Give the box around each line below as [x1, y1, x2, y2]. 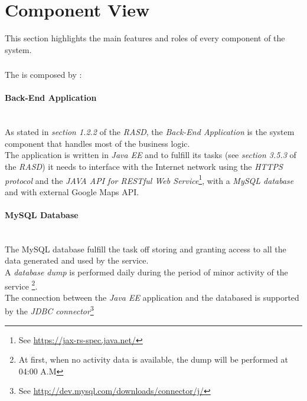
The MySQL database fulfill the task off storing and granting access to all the [5, 242, 286, 255]
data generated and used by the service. [5, 254, 149, 267]
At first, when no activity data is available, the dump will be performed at [18, 353, 288, 366]
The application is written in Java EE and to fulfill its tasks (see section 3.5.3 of [5, 149, 296, 161]
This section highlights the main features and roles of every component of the [5, 32, 285, 44]
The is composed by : [5, 68, 82, 81]
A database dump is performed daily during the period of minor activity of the [5, 266, 288, 278]
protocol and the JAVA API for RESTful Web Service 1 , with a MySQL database [5, 172, 294, 186]
